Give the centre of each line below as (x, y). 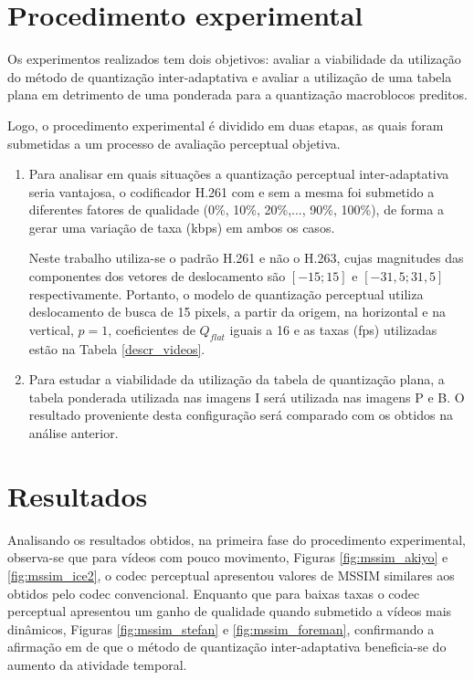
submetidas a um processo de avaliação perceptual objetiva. (174, 143)
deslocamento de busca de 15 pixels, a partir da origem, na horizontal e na (237, 312)
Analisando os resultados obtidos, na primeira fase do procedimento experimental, (237, 539)
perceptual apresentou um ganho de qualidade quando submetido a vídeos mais (230, 611)
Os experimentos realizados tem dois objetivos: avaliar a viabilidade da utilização (234, 59)
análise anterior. (74, 433)
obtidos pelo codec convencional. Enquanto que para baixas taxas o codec (214, 593)
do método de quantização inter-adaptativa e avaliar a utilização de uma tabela (230, 76)
